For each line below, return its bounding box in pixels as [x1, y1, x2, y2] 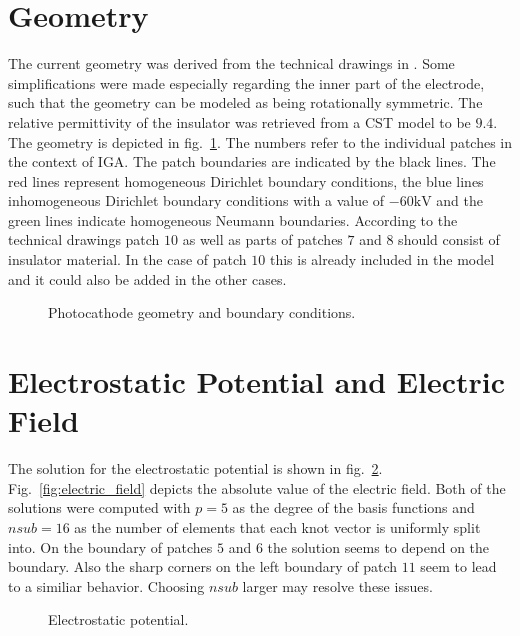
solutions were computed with [8, 497, 191, 518]
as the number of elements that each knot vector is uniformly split [74, 516, 481, 537]
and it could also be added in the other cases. [8, 268, 287, 289]
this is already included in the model [269, 249, 495, 270]
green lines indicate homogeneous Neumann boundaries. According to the [8, 209, 458, 230]
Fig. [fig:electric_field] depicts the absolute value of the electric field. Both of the [8, 477, 506, 498]
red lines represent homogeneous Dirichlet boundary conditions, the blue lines [8, 170, 484, 191]
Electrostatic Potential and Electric [8, 361, 506, 402]
